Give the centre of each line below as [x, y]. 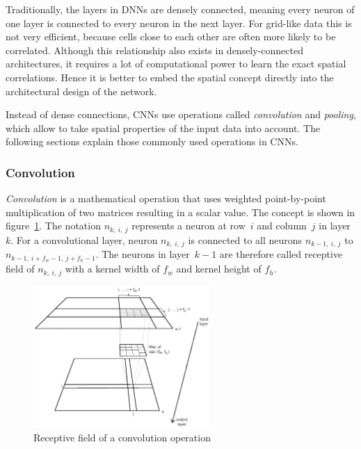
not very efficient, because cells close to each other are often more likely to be [171, 36]
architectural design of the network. [81, 91]
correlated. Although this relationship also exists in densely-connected [154, 50]
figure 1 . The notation [53, 226]
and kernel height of [219, 269]
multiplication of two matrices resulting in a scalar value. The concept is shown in [180, 212]
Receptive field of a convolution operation [122, 438]
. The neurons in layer [143, 254]
